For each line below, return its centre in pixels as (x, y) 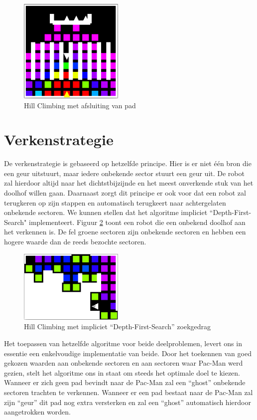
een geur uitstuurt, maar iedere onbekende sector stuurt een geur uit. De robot (124, 173)
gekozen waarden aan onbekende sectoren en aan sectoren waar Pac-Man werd (124, 363)
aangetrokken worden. (37, 412)
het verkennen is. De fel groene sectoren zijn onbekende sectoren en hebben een (125, 232)
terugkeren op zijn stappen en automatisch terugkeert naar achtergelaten (115, 202)
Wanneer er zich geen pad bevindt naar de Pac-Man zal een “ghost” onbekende (125, 382)
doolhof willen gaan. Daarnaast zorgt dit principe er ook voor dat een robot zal (125, 193)
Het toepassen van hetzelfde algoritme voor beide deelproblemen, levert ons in (123, 343)
